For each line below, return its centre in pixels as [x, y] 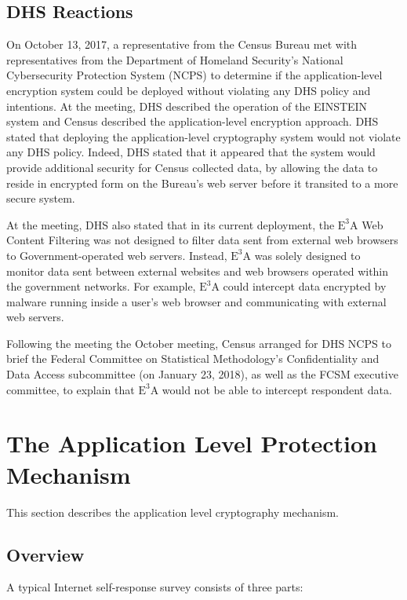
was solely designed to [307, 255]
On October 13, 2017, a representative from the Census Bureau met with [182, 44]
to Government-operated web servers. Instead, [117, 255]
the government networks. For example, [101, 286]
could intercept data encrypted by [305, 286]
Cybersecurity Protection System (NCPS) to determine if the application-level [194, 75]
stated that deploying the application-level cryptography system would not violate [203, 136]
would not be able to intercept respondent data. [277, 389]
